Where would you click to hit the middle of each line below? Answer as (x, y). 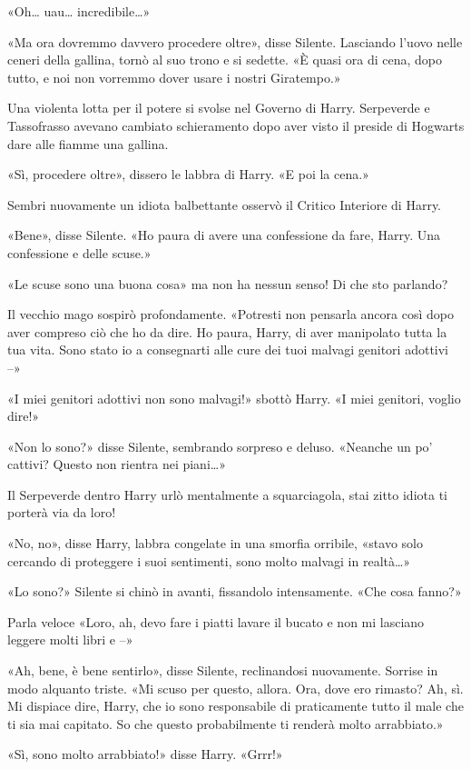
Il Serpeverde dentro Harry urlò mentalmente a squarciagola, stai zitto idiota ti (227, 494)
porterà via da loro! (62, 512)
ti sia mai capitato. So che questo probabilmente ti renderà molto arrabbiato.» (226, 723)
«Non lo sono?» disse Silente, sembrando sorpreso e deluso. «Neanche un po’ (220, 446)
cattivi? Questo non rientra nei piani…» (117, 464)
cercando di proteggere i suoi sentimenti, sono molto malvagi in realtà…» (209, 560)
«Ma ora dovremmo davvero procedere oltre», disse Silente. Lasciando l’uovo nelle (235, 41)
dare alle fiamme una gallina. (88, 143)
